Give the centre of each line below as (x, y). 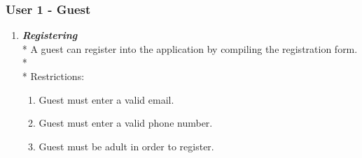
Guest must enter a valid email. (106, 99)
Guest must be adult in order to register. (126, 146)
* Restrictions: (53, 76)
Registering (50, 35)
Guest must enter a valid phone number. (126, 123)
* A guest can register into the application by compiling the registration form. (190, 48)
